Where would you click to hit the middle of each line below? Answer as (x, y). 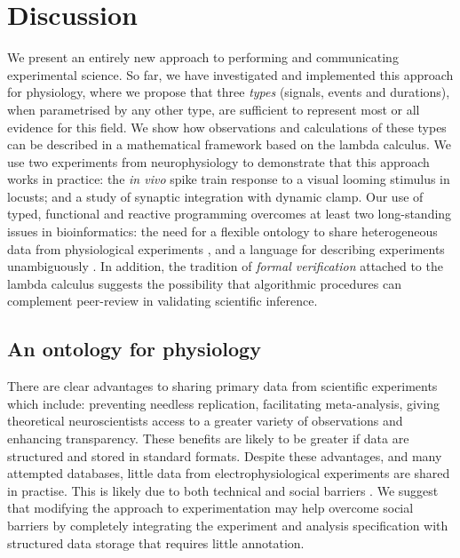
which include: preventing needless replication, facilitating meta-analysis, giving (223, 403)
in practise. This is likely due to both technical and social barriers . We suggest (223, 490)
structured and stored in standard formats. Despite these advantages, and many (225, 455)
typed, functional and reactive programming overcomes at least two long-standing (230, 214)
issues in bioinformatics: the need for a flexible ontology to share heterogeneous (222, 231)
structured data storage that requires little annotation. (156, 542)
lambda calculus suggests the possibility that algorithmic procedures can (204, 283)
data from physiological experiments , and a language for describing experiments (226, 248)
